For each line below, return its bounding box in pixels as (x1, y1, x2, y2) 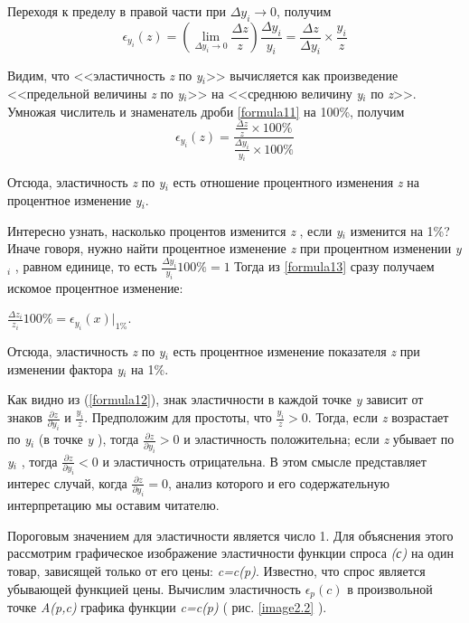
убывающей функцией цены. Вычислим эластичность (7, 579, 301, 598)
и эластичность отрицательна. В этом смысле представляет (102, 451, 427, 470)
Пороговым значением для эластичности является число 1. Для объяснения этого (7, 525, 454, 544)
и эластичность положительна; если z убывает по (183, 429, 455, 448)
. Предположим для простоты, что (84, 408, 272, 427)
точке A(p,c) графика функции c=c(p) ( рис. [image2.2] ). (7, 597, 327, 616)
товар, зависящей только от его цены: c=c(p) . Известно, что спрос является (7, 561, 426, 580)
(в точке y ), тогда (38, 429, 139, 448)
